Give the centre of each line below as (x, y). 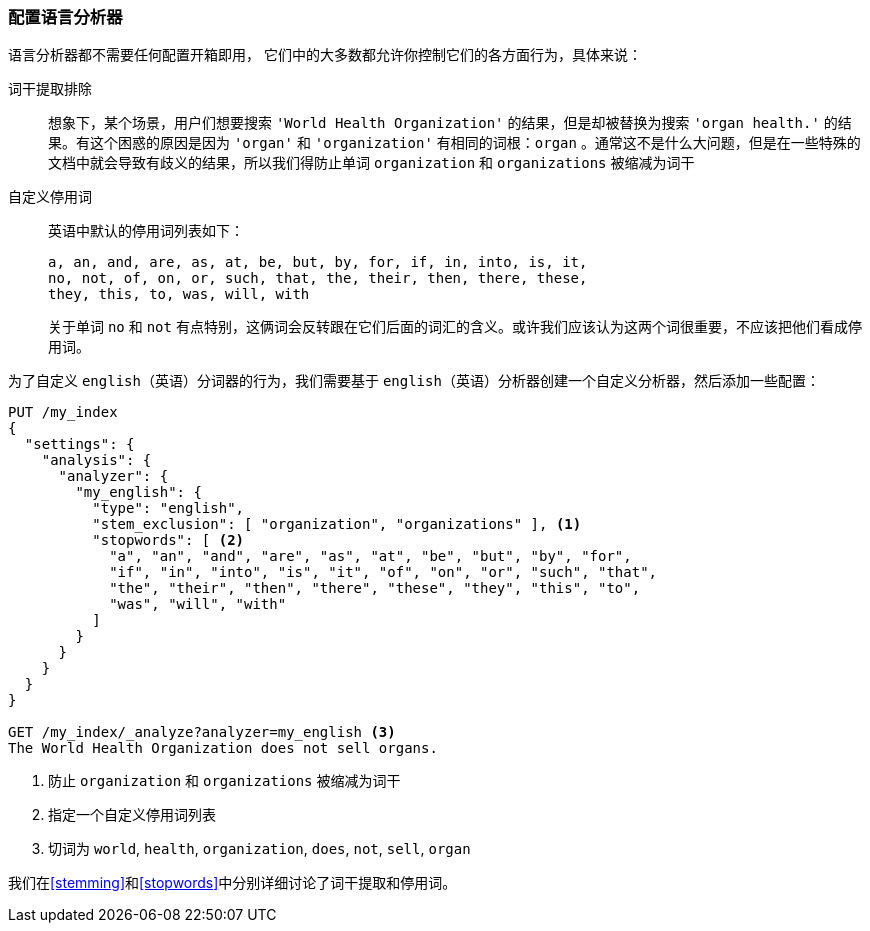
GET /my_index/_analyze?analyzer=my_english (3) (202, 732)
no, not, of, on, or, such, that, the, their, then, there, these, (318, 278)
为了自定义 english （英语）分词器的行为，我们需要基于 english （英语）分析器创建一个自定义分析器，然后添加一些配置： (414, 381)
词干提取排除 (50, 89)
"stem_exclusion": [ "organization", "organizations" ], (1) (337, 524)
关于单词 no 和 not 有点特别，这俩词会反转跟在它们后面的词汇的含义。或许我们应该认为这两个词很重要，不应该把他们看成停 (455, 327)
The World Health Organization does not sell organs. (223, 748)
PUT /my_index (63, 412)
